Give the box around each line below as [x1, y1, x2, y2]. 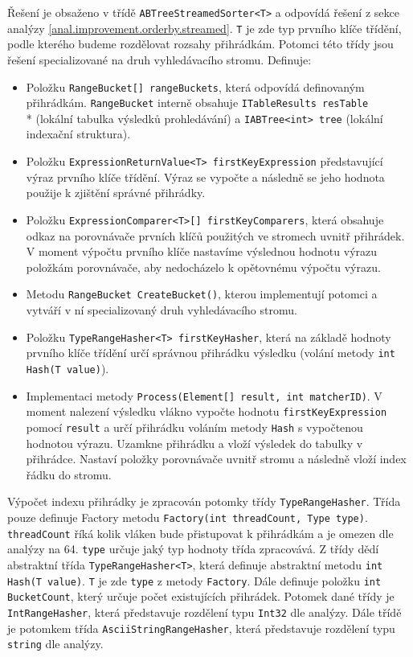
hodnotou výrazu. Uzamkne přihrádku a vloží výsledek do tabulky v [26, 434, 363, 451]
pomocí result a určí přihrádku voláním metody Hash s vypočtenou [26, 418, 363, 435]
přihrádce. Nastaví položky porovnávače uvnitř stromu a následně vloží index [26, 450, 407, 467]
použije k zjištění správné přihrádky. [26, 184, 206, 201]
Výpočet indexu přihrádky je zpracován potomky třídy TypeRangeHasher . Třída [7, 493, 401, 510]
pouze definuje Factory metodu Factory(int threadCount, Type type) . [7, 508, 368, 525]
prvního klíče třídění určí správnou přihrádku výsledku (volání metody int [26, 344, 395, 361]
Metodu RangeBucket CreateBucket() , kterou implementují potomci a [26, 285, 378, 302]
